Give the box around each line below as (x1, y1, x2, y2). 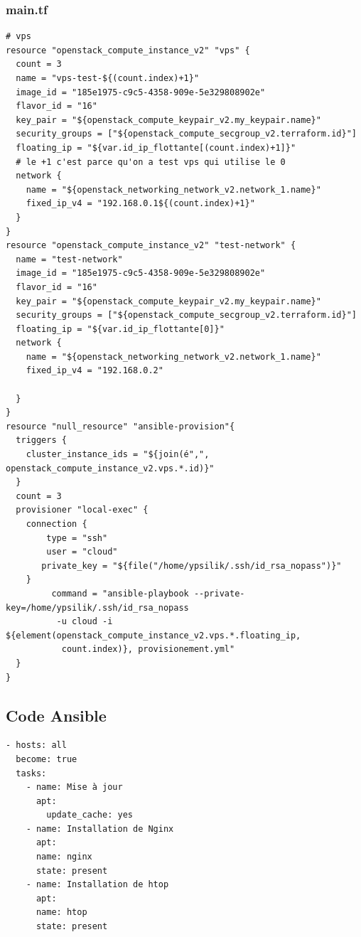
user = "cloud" (46, 547, 118, 557)
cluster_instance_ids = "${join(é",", (26, 449, 210, 460)
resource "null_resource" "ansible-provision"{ (6, 421, 235, 432)
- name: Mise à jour (26, 782, 123, 793)
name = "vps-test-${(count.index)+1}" (16, 73, 200, 83)
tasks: (16, 768, 47, 778)
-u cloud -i (56, 616, 113, 627)
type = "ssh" (46, 532, 108, 543)
